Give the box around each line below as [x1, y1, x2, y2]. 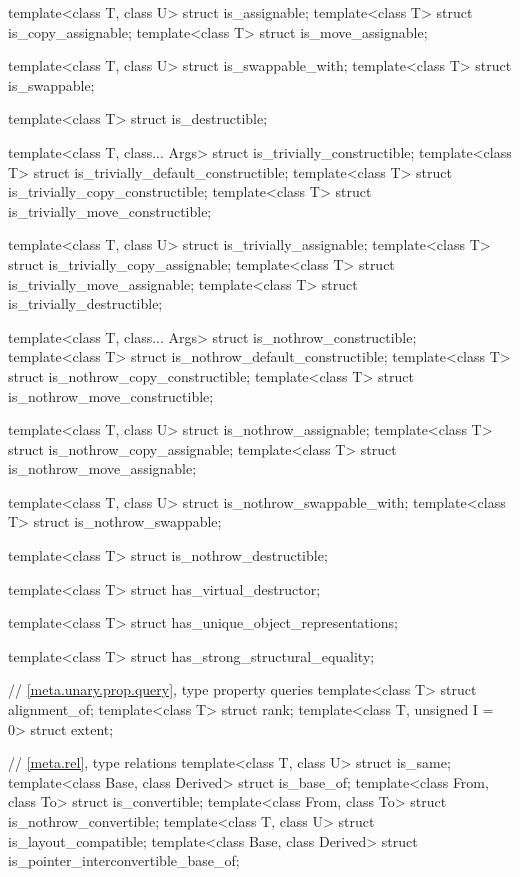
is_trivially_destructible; [8, 293, 163, 314]
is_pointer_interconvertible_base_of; [8, 850, 240, 871]
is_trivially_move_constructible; [8, 200, 212, 221]
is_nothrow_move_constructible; [8, 385, 214, 406]
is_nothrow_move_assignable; [8, 458, 197, 479]
